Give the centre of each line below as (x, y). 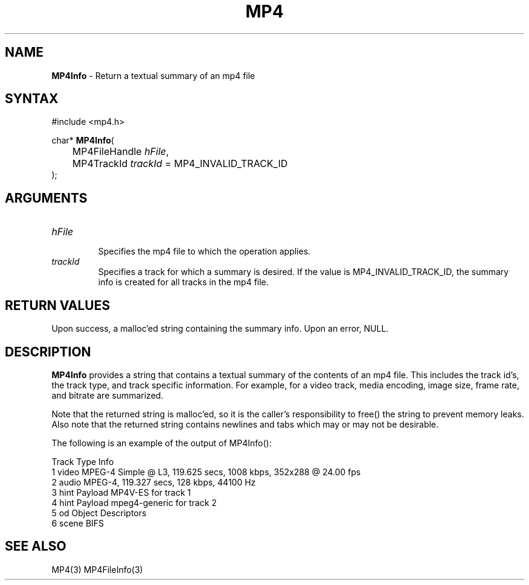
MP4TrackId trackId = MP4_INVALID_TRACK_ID (180, 164)
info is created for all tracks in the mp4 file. (183, 282)
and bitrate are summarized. (107, 395)
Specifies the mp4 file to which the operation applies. (204, 251)
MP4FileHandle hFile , (120, 152)
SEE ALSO (36, 546)
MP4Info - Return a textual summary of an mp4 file (153, 75)
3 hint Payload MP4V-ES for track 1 (121, 492)
